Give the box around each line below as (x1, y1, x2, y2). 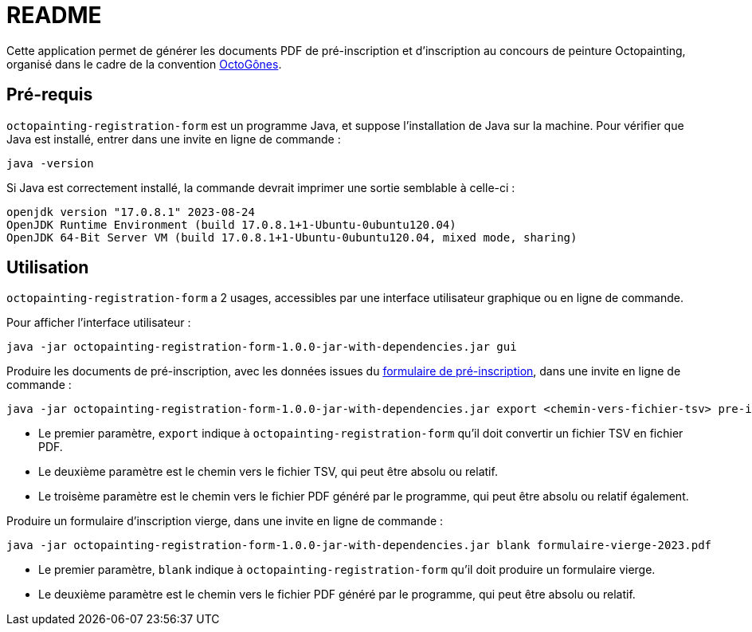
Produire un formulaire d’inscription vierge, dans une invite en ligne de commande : (6, 514, 444, 528)
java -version (6, 156, 94, 170)
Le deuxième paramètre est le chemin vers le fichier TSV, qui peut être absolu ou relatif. (38, 465, 498, 479)
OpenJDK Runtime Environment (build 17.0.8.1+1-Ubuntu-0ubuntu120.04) (6, 218, 456, 231)
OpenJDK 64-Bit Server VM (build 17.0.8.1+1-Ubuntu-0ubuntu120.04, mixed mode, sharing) (6, 230, 578, 244)
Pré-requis (6, 84, 93, 105)
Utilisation (6, 257, 89, 278)
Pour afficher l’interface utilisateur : (6, 316, 191, 330)
